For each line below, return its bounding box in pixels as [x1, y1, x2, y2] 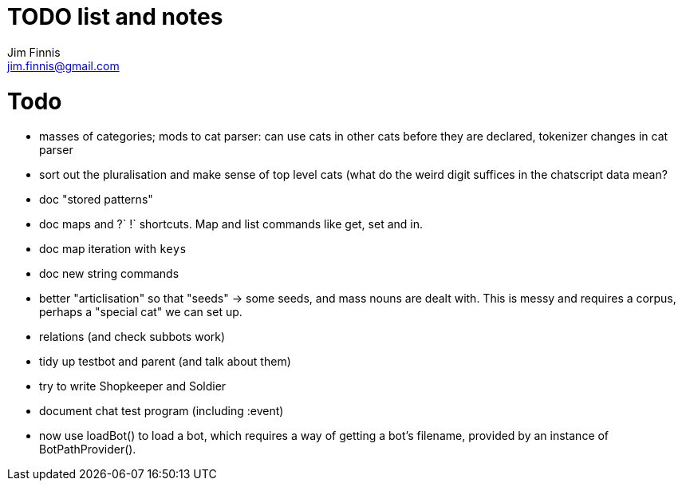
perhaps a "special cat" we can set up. [39, 305, 242, 319]
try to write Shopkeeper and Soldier [39, 379, 227, 394]
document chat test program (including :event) [39, 404, 284, 418]
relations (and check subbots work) [39, 330, 226, 344]
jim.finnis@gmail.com [7, 58, 120, 73]
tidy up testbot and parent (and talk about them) [39, 354, 291, 369]
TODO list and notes [7, 3, 223, 30]
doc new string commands [39, 267, 179, 281]
